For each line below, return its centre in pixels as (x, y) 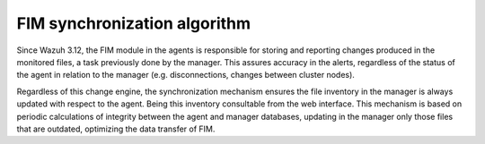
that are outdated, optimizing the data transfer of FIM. (116, 129)
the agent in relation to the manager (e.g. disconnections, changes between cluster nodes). (185, 75)
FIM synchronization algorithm (134, 23)
